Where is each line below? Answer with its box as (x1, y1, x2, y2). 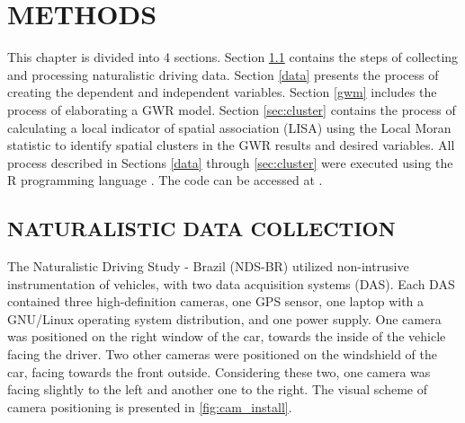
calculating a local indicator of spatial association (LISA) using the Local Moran (7, 118, 452, 137)
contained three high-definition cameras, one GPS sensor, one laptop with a (7, 292, 425, 311)
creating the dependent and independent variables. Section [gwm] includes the (7, 83, 437, 101)
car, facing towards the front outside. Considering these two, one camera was (7, 362, 431, 381)
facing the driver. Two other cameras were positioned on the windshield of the (7, 345, 437, 364)
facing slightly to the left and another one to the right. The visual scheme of (7, 380, 427, 399)
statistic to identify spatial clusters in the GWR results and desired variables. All (7, 136, 455, 154)
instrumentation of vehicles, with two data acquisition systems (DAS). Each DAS (7, 274, 455, 293)
